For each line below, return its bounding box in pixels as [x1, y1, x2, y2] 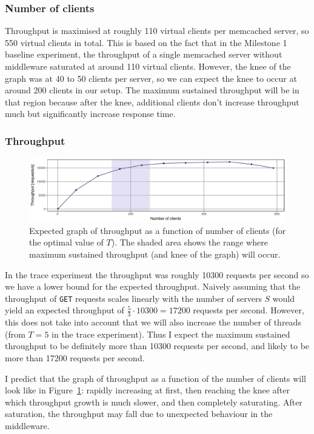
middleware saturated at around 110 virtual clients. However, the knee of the [5, 60, 291, 72]
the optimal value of [29, 236, 104, 249]
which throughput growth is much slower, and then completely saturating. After [5, 395, 302, 408]
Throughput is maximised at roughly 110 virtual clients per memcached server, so [5, 24, 309, 37]
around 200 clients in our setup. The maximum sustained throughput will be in [5, 84, 299, 96]
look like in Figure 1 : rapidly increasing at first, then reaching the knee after [5, 384, 290, 396]
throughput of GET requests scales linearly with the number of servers [5, 292, 262, 304]
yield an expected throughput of [5, 304, 124, 316]
